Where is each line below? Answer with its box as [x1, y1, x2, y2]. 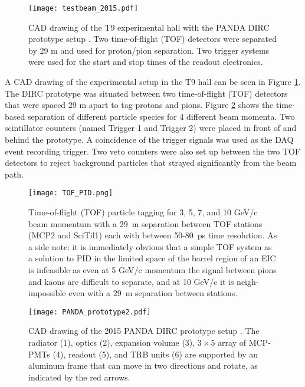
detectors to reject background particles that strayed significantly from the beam [5, 156, 297, 169]
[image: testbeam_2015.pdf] [28, 4, 139, 12]
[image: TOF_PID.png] [28, 189, 113, 198]
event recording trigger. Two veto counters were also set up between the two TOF [5, 145, 301, 157]
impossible [28, 287, 66, 299]
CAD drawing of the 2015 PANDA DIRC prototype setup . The [28, 324, 260, 337]
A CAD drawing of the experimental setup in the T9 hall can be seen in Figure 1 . [5, 76, 301, 88]
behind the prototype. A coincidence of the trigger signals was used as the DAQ [5, 133, 294, 145]
